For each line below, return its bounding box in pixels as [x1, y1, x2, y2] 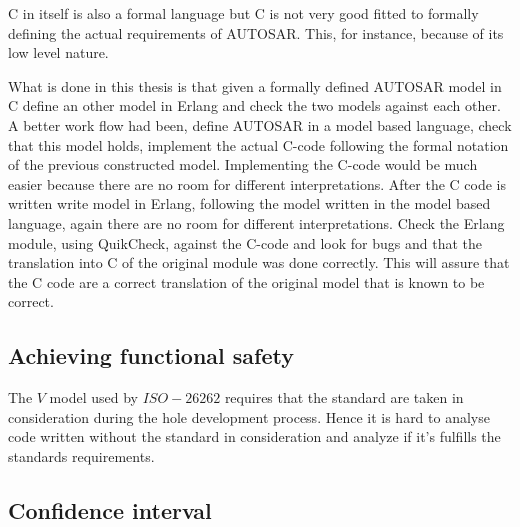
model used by [49, 387, 138, 408]
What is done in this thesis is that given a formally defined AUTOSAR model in [8, 75, 502, 96]
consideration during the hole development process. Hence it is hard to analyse [8, 406, 490, 427]
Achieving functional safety [8, 340, 294, 371]
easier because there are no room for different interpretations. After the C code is [8, 173, 507, 194]
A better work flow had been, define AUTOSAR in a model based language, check [8, 114, 512, 135]
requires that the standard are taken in [224, 387, 464, 408]
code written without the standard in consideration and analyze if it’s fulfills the [8, 426, 501, 447]
